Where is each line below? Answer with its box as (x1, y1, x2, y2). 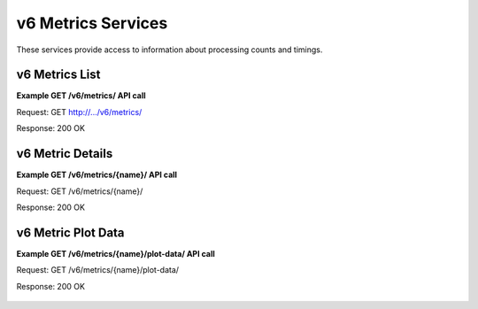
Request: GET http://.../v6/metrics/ (16, 106, 143, 117)
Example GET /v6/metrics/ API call (16, 90, 146, 101)
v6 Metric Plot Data (16, 225, 125, 240)
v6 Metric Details (16, 146, 113, 161)
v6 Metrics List (16, 67, 101, 82)
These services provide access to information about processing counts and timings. (16, 44, 323, 55)
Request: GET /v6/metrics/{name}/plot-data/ (16, 265, 180, 275)
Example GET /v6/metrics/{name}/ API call (16, 169, 177, 181)
